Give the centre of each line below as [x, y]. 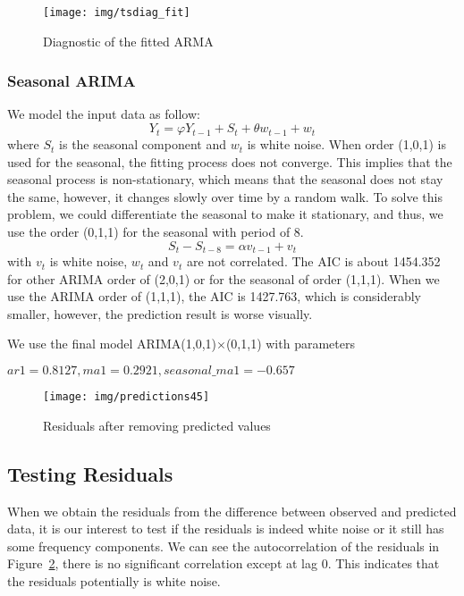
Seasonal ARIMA [72, 81]
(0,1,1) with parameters [290, 344]
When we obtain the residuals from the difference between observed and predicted [232, 511]
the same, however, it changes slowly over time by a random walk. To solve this [225, 196]
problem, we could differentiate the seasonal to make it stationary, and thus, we [225, 214]
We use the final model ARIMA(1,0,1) [112, 344]
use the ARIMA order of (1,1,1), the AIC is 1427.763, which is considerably [214, 296]
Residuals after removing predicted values [157, 425]
